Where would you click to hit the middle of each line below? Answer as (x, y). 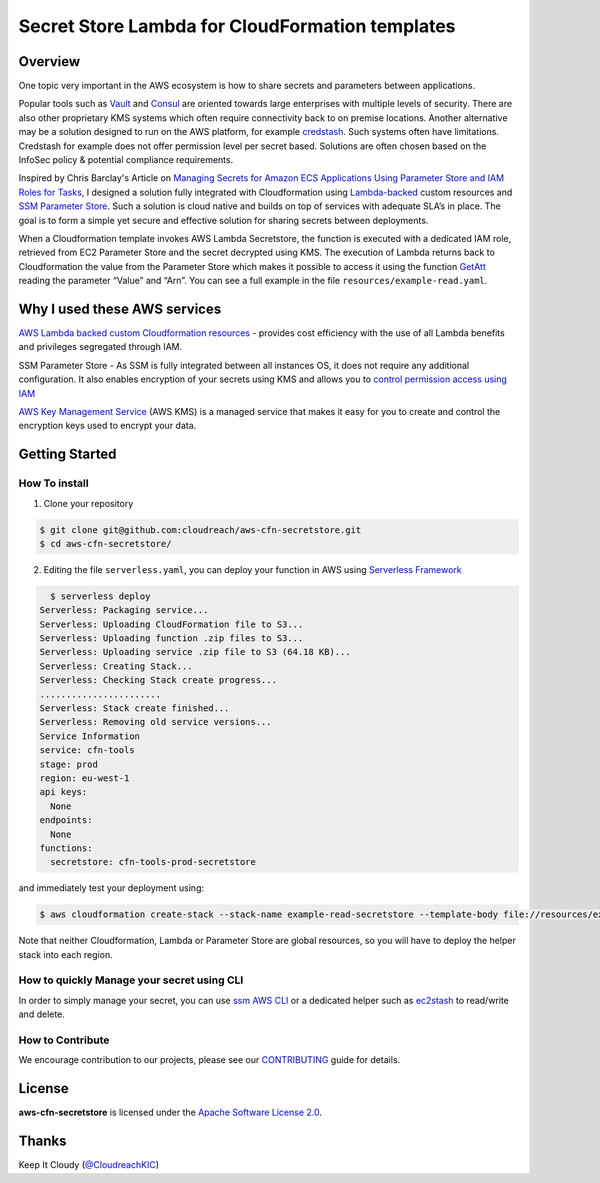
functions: (66, 848)
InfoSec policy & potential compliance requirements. (126, 160)
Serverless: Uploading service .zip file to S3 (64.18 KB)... (195, 652)
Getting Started (67, 454)
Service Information (89, 736)
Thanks (42, 1141)
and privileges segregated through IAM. (100, 347)
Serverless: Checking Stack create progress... (158, 680)
